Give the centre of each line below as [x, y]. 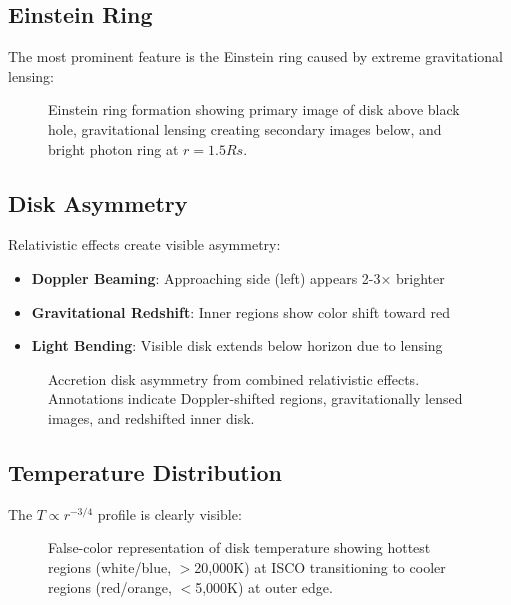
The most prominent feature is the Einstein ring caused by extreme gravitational [255, 56]
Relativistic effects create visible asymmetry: [144, 244]
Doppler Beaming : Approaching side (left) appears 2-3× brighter [238, 277]
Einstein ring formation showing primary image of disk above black [254, 109]
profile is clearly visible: [169, 513]
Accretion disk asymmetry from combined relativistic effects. [234, 378]
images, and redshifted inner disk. [151, 417]
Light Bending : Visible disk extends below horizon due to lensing [237, 345]
